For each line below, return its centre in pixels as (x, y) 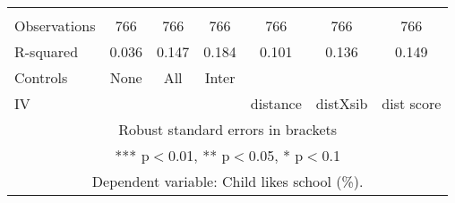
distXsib (342, 103)
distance (276, 103)
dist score (412, 103)
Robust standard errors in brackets (228, 129)
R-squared (47, 51)
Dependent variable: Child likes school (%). (227, 181)
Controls (41, 77)
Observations (55, 25)
